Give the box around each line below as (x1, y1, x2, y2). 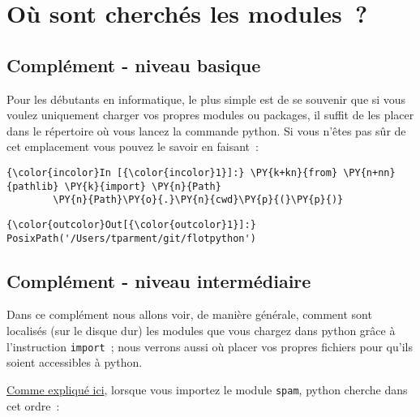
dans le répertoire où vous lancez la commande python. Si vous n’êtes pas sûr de (6, 122, 406, 139)
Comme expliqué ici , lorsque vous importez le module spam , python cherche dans (6, 380, 408, 398)
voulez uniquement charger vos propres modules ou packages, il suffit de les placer (6, 106, 414, 123)
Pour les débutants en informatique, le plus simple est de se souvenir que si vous (6, 90, 406, 107)
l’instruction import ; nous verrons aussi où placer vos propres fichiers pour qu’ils (6, 337, 413, 355)
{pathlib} (6, 180, 59, 192)
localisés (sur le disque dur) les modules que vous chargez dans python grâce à (6, 322, 396, 339)
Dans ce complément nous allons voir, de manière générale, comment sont (6, 306, 372, 323)
